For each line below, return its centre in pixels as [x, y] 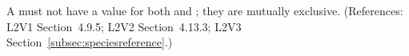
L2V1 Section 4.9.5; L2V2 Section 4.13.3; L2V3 [124, 26]
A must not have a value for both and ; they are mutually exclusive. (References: [205, 10]
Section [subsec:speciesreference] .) [90, 42]
